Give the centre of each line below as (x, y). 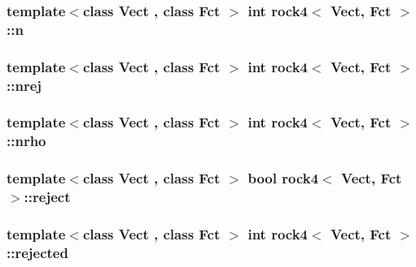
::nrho (26, 141)
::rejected (37, 252)
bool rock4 (283, 178)
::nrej (24, 85)
